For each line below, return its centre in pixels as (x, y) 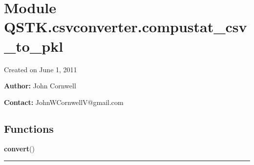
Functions (29, 128)
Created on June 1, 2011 (41, 69)
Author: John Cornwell (40, 86)
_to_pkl (34, 46)
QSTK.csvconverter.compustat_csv (126, 27)
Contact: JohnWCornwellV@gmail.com (64, 102)
